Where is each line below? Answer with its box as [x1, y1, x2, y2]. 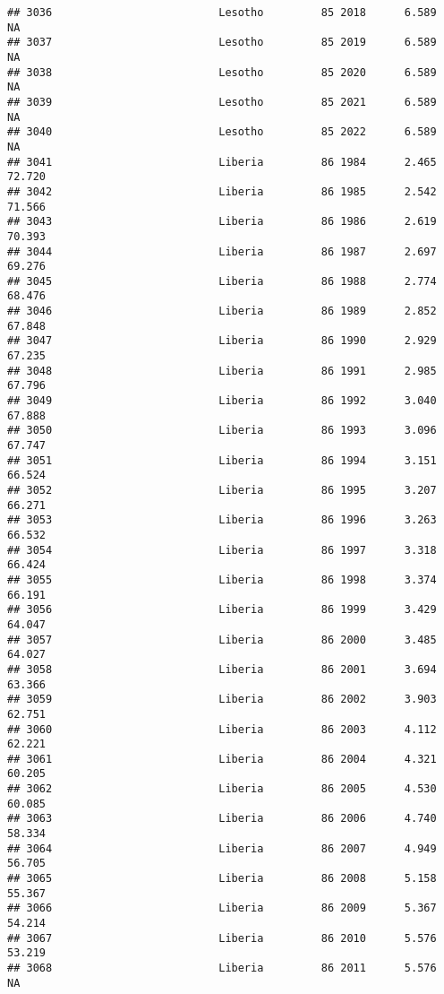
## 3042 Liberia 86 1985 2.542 [7, 185, 437, 198]
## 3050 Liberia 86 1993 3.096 [7, 424, 437, 437]
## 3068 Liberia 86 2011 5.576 [7, 962, 437, 974]
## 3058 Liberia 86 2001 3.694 [7, 662, 437, 676]
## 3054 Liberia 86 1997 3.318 [7, 543, 437, 557]
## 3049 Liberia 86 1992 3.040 [7, 394, 437, 408]
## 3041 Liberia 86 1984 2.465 [7, 155, 437, 169]
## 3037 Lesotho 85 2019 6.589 [7, 36, 437, 49]
